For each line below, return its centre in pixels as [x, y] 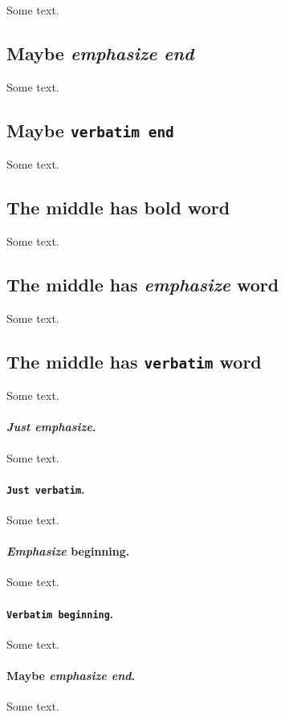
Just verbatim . [46, 489]
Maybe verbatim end [90, 130]
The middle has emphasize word [143, 284]
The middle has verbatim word [134, 361]
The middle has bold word [118, 208]
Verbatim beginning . [60, 613]
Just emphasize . [51, 427]
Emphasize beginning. [68, 551]
